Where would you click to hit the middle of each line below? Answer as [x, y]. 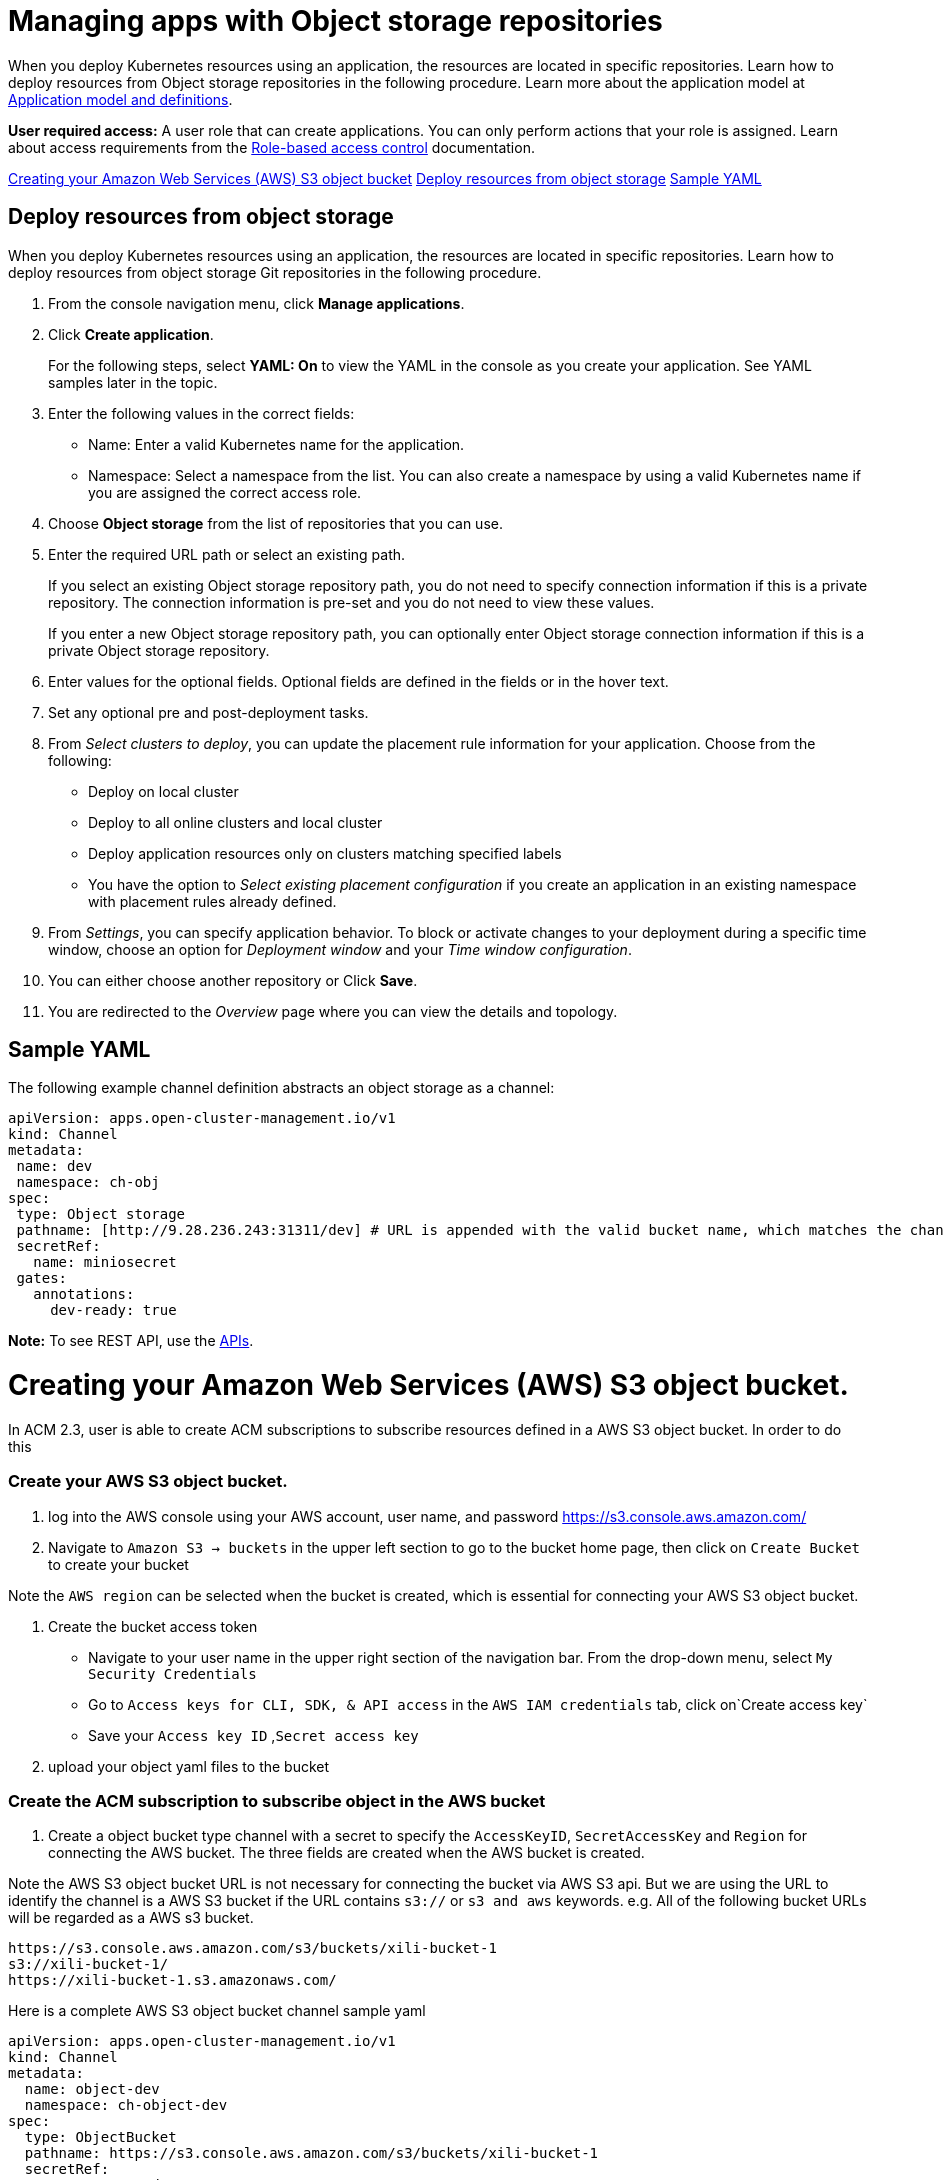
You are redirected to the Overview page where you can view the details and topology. [333, 1011]
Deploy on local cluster [163, 791]
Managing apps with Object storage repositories [335, 21]
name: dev [54, 1166]
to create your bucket [118, 1564]
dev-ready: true [113, 1310]
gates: [42, 1278]
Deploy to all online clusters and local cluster [235, 822]
